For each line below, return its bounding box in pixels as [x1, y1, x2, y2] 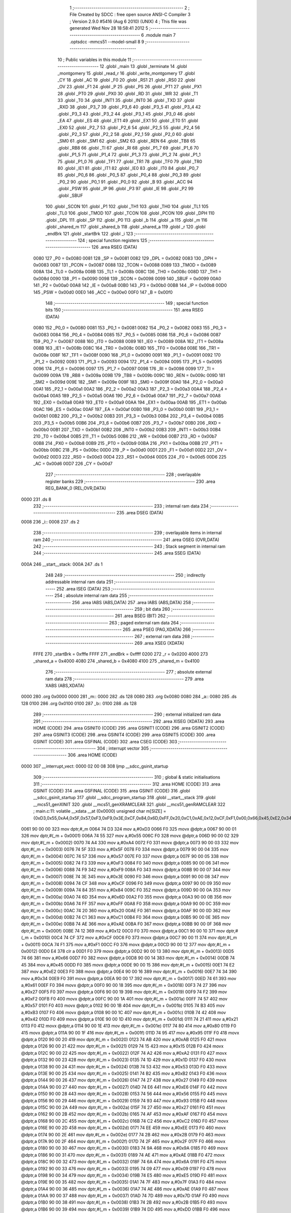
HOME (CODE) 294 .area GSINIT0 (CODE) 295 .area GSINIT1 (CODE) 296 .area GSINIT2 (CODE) [33, 725, 225, 731]
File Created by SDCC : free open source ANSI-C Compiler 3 [69, 12, 191, 17]
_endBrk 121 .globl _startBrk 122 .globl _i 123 [45, 230, 133, 236]
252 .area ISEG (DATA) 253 [56, 586, 111, 591]
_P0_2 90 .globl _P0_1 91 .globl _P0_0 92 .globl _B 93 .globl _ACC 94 [57, 179, 193, 184]
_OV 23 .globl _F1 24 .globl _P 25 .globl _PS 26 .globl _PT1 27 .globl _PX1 [57, 84, 202, 90]
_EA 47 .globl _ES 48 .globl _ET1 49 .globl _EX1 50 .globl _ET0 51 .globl [57, 118, 198, 124]
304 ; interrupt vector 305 [97, 745, 149, 752]
